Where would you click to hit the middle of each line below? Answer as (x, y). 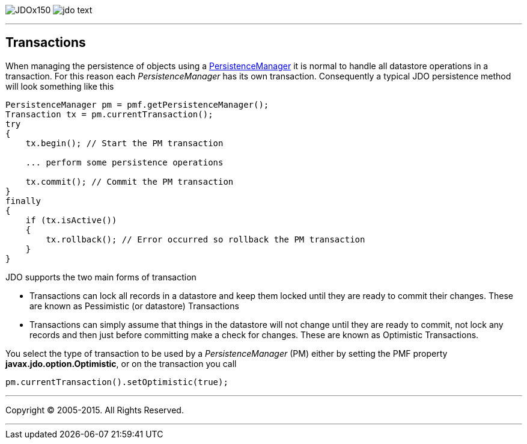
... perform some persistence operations (124, 162)
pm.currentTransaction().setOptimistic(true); (117, 382)
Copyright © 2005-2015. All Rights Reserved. (95, 410)
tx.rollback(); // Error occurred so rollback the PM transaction (206, 239)
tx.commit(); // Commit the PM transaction (129, 181)
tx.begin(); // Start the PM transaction (124, 143)
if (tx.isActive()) (71, 220)
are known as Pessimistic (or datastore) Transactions (134, 306)
